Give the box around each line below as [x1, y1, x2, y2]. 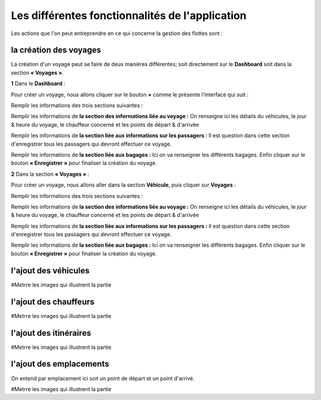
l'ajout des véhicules [11, 265, 90, 276]
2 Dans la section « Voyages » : [11, 170, 90, 178]
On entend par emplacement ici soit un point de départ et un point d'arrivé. [11, 374, 195, 382]
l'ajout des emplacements [11, 359, 109, 369]
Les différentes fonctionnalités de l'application [11, 9, 247, 22]
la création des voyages [11, 45, 101, 55]
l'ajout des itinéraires [11, 327, 92, 338]
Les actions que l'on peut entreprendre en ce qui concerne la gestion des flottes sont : [11, 30, 223, 37]
